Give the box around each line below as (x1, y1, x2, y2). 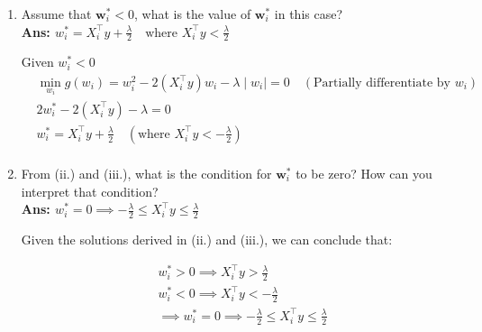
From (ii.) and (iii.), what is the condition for (21, 164, 272, 182)
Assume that (21, 5, 92, 23)
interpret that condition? (21, 181, 159, 200)
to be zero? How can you (296, 164, 432, 182)
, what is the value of (133, 5, 251, 23)
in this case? (274, 5, 343, 23)
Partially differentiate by (314, 77, 450, 90)
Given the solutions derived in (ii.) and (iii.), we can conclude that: (21, 230, 393, 249)
